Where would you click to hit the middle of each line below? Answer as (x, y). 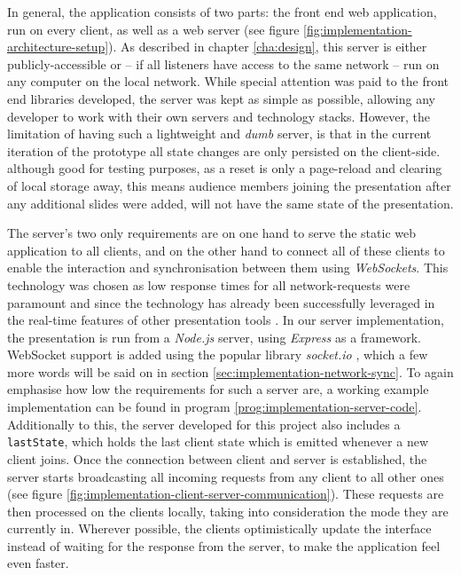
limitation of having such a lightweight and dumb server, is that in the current (219, 134)
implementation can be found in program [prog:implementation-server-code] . (215, 407)
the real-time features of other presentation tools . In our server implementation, (226, 320)
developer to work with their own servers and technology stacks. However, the (219, 116)
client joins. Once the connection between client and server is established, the (217, 458)
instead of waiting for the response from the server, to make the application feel (224, 545)
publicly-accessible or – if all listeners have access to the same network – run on (223, 63)
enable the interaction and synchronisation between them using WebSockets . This (228, 268)
